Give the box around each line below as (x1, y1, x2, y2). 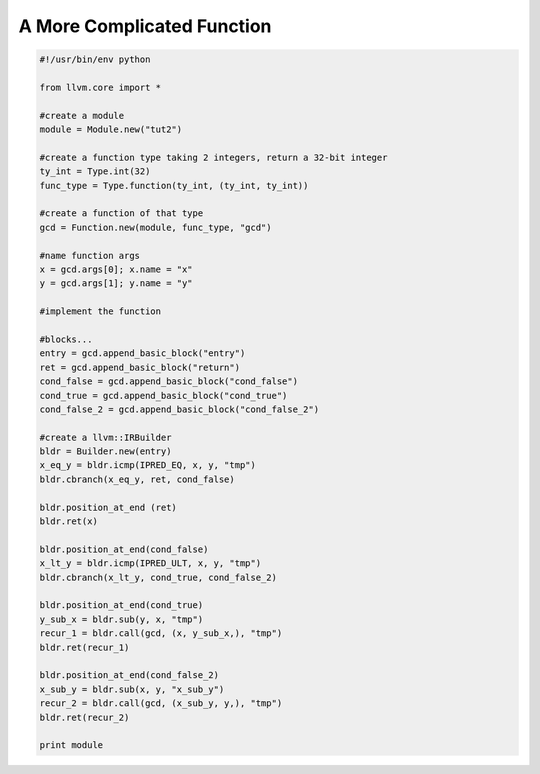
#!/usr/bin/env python (39, 54, 151, 65)
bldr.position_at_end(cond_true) (39, 600, 204, 611)
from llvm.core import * (39, 81, 162, 93)
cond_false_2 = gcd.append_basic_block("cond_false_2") (39, 403, 320, 415)
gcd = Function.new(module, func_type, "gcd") (39, 221, 272, 233)
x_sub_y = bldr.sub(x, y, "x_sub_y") (39, 683, 225, 695)
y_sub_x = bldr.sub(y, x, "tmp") (39, 613, 204, 625)
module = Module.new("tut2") (39, 124, 183, 135)
